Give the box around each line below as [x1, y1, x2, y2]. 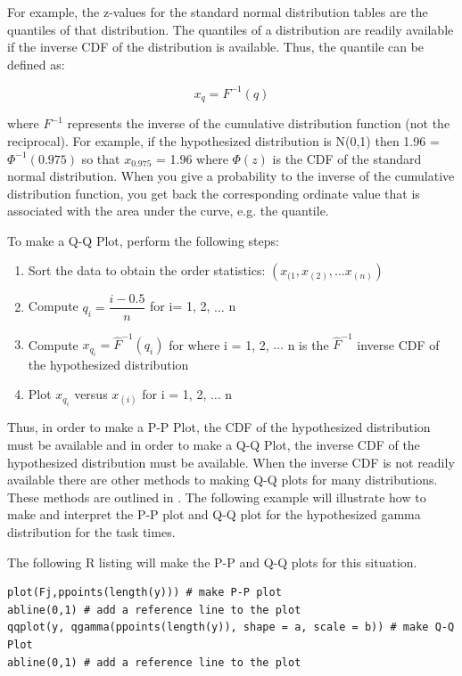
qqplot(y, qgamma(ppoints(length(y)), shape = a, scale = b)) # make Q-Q [7, 621, 455, 634]
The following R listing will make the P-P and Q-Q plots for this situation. [7, 552, 417, 571]
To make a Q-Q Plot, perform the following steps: [7, 231, 279, 249]
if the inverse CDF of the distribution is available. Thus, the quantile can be [7, 37, 425, 56]
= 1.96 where [156, 149, 228, 167]
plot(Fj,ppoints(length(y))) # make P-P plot [7, 586, 282, 599]
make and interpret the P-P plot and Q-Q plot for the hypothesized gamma [7, 505, 421, 524]
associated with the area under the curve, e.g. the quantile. [7, 201, 329, 220]
